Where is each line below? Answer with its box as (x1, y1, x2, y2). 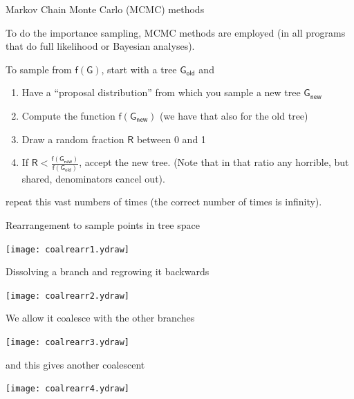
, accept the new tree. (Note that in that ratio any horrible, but (79, 155, 349, 169)
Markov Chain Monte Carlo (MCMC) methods (6, 2, 205, 16)
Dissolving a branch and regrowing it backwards (6, 264, 209, 279)
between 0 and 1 (136, 131, 206, 146)
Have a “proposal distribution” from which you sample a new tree (21, 85, 301, 100)
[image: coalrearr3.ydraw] (6, 337, 129, 348)
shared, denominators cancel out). (21, 171, 165, 185)
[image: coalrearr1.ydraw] (6, 244, 129, 254)
